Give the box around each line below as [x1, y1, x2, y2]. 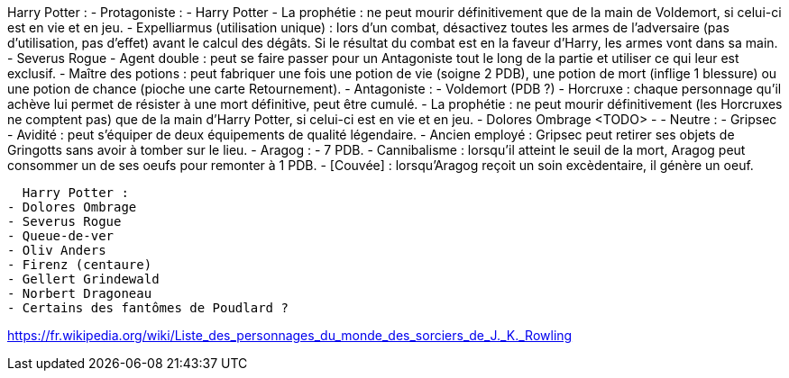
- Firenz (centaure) [7, 257, 152, 272]
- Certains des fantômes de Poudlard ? [7, 301, 289, 315]
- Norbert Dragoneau [7, 286, 152, 301]
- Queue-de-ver [7, 229, 115, 243]
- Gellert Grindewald [7, 272, 160, 286]
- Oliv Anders [7, 243, 106, 257]
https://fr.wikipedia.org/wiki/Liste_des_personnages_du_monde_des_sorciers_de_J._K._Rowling [7, 328, 573, 343]
